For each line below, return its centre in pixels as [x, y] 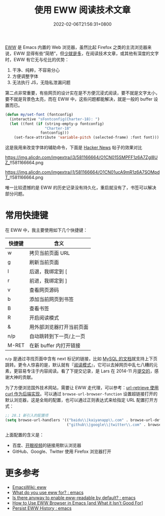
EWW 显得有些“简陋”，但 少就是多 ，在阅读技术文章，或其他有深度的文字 [86, 53]
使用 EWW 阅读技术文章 [82, 10]
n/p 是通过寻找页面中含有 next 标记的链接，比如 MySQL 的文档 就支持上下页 [81, 359]
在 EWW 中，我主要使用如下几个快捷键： [46, 230]
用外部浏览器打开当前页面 [59, 327]
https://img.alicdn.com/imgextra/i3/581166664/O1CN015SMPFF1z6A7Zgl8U [82, 157]
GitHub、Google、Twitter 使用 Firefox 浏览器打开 [62, 451]
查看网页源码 [44, 290]
